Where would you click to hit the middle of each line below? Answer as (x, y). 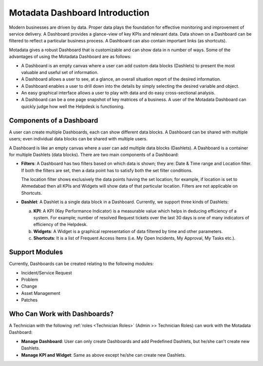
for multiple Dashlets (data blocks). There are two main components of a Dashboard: (94, 154)
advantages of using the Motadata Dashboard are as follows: (70, 57)
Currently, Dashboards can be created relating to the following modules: (81, 264)
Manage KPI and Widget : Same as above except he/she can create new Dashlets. (103, 355)
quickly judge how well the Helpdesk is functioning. (73, 106)
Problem (30, 279)
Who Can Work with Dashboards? (61, 314)
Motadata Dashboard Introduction (79, 13)
